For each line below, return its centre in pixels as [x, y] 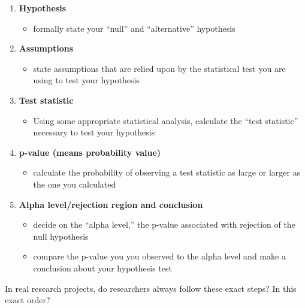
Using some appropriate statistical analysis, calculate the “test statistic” [166, 120]
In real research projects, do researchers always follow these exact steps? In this [151, 288]
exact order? [28, 300]
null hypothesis [61, 236]
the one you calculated [75, 184]
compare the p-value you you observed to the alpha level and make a [159, 256]
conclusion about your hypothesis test [102, 268]
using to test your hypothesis [86, 80]
